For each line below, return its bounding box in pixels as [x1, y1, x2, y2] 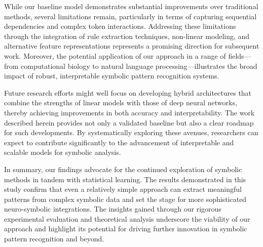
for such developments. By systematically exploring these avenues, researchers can [4, 127, 258, 138]
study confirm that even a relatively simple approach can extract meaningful [4, 184, 242, 194]
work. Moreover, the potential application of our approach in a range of [4, 50, 226, 61]
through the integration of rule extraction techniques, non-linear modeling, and [4, 30, 250, 41]
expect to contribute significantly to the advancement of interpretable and [4, 137, 234, 147]
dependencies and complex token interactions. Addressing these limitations [4, 21, 236, 31]
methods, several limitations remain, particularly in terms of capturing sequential [4, 11, 257, 21]
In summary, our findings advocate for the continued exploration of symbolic [4, 163, 242, 174]
